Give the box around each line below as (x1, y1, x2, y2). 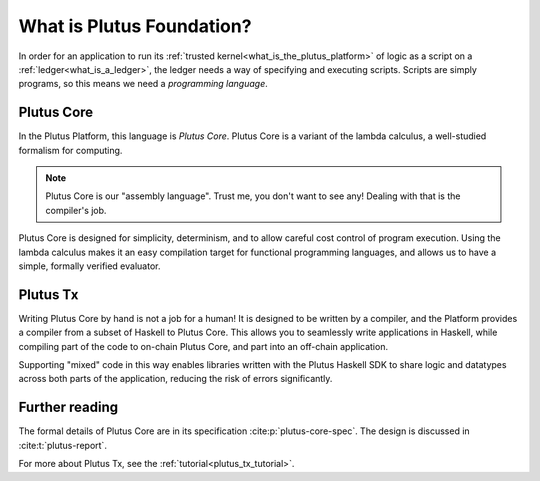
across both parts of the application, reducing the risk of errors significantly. (18, 373, 333, 385)
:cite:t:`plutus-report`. (18, 439, 107, 451)
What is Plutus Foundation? (18, 15, 252, 37)
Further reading (18, 399, 119, 416)
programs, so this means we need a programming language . (18, 78, 269, 90)
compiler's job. (45, 204, 107, 216)
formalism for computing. (18, 144, 123, 156)
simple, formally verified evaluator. (18, 260, 161, 272)
